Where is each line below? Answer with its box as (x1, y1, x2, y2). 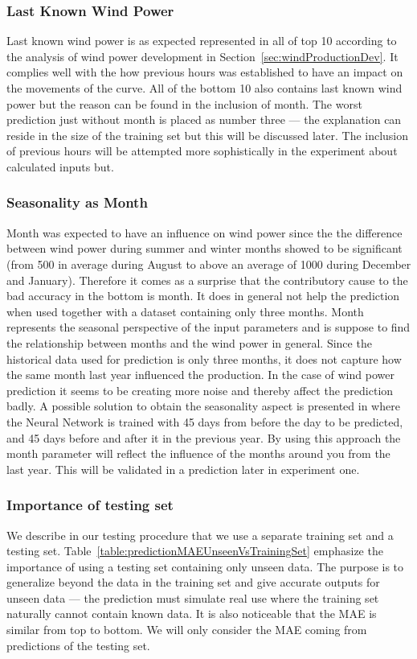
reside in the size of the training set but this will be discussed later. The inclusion (6, 126, 409, 143)
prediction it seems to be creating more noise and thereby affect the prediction (6, 381, 394, 398)
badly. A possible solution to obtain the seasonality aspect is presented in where (6, 397, 400, 414)
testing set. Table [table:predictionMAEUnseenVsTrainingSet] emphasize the (6, 542, 383, 559)
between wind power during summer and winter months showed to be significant (6, 240, 403, 257)
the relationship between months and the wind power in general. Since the (6, 334, 372, 351)
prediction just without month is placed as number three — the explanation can (6, 111, 402, 128)
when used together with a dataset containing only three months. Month (6, 303, 364, 319)
